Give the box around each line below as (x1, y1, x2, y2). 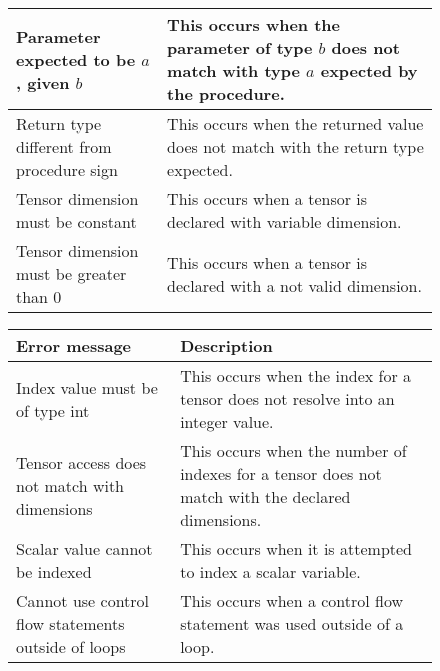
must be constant (16, 210, 137, 233)
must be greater (16, 262, 127, 285)
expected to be (16, 47, 136, 71)
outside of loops (16, 635, 126, 658)
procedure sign (16, 158, 118, 181)
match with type (167, 59, 300, 82)
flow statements (16, 612, 125, 635)
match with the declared (180, 485, 351, 508)
